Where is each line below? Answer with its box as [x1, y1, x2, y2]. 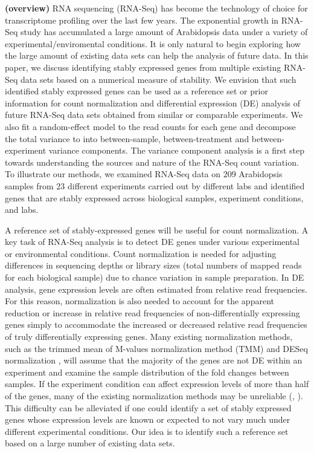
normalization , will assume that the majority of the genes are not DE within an [5, 354, 303, 367]
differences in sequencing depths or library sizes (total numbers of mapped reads [5, 259, 302, 272]
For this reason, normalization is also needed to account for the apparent [5, 295, 274, 307]
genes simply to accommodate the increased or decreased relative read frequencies [5, 318, 307, 331]
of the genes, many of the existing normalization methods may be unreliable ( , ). [5, 389, 303, 402]
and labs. [5, 203, 39, 216]
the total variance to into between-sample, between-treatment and [5, 132, 249, 145]
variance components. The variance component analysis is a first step [48, 144, 305, 157]
